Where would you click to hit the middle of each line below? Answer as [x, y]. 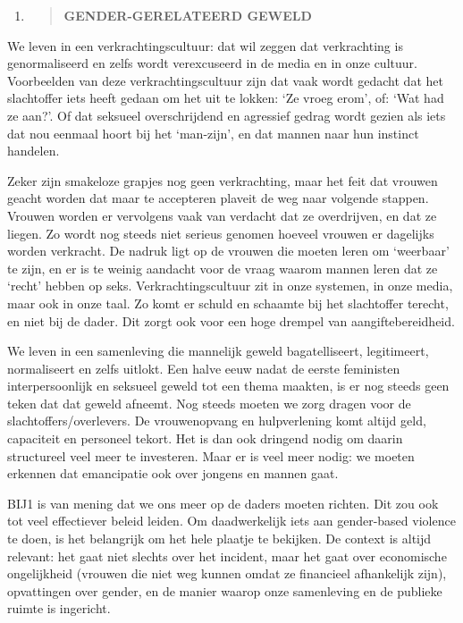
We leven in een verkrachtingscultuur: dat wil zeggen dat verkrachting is [205, 45]
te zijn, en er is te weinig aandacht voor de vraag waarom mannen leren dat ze [223, 268]
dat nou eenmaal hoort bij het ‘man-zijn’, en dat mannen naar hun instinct [213, 133]
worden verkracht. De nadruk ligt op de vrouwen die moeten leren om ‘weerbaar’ [228, 251]
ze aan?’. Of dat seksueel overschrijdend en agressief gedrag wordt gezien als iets [227, 115]
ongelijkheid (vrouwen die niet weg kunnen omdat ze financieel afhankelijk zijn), [227, 573]
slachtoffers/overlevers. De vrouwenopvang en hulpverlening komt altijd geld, [217, 421]
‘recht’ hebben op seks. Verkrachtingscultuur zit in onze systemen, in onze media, [230, 286]
